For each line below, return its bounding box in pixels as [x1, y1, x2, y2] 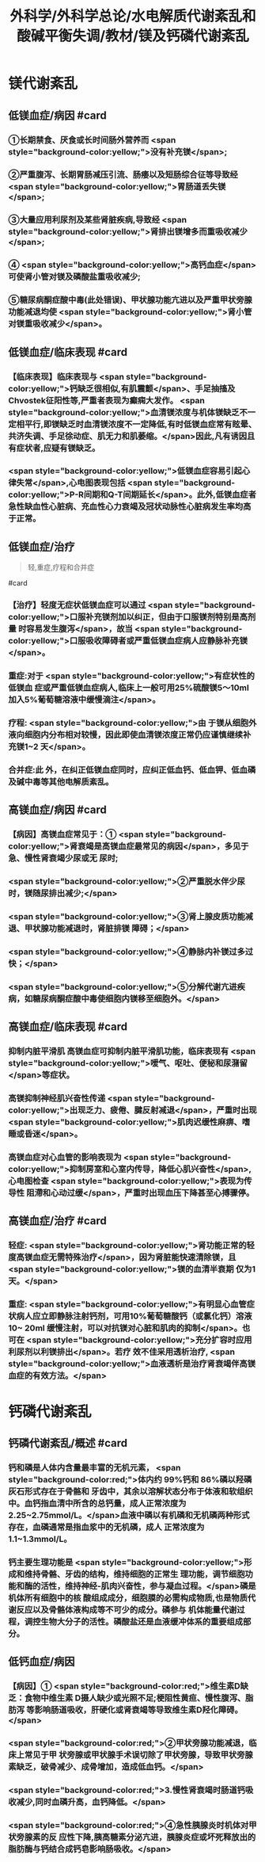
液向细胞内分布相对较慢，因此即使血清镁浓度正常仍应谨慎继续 [8, 730, 244, 740]
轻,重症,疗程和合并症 [27, 563, 95, 572]
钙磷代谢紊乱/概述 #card [8, 1436, 128, 1450]
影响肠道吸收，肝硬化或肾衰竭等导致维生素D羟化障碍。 [34, 1704, 243, 1715]
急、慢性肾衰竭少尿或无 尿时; [8, 853, 119, 864]
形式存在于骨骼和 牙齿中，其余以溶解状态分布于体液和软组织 [24, 1486, 253, 1497]
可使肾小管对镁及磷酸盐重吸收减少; [8, 271, 141, 282]
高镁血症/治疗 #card [8, 1214, 107, 1228]
